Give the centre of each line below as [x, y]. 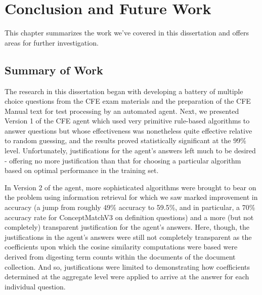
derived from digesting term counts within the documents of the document [120, 257]
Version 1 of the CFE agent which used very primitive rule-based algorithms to [127, 121]
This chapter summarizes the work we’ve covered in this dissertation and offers [127, 33]
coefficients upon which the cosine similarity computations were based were [121, 247]
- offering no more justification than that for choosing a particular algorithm [123, 160]
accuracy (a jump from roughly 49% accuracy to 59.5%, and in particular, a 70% [130, 207]
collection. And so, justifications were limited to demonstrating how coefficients [127, 266]
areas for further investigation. [52, 42]
